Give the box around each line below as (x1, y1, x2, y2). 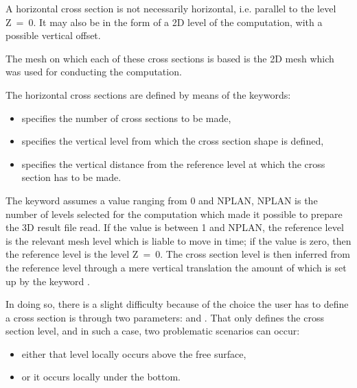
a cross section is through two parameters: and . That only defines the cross (5, 310, 324, 324)
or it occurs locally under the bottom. (21, 369, 181, 384)
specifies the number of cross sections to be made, (21, 110, 231, 125)
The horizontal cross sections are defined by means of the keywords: (5, 87, 291, 101)
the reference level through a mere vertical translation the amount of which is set (5, 260, 347, 274)
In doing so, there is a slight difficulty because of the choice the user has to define (5, 297, 349, 311)
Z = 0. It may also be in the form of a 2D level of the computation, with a (5, 14, 323, 29)
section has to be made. (21, 170, 122, 184)
